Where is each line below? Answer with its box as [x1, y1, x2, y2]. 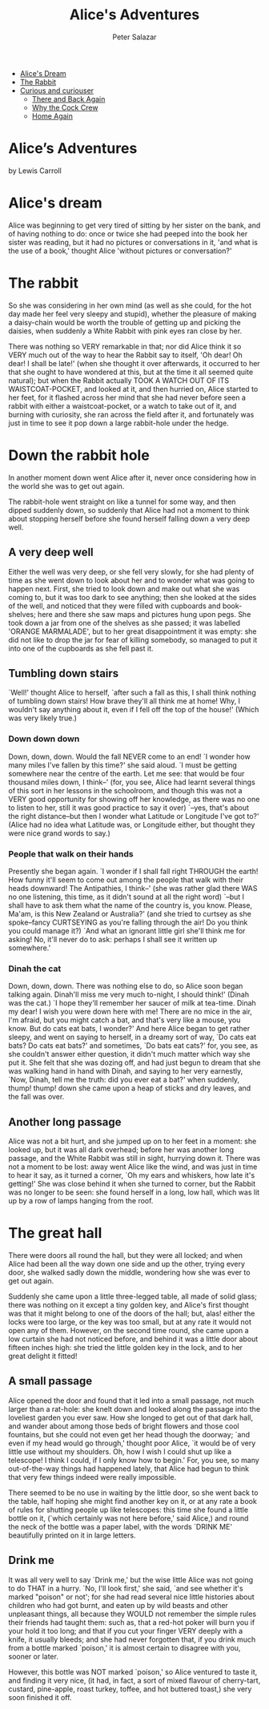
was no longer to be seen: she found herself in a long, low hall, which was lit [8, 1187, 260, 1197]
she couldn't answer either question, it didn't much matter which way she [8, 1050, 251, 1059]
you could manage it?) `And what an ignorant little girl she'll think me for [8, 925, 246, 935]
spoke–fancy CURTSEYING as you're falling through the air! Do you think [8, 917, 248, 927]
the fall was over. [8, 1092, 65, 1102]
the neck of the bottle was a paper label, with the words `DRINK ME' [8, 1522, 233, 1531]
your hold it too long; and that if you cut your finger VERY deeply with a [8, 1626, 243, 1635]
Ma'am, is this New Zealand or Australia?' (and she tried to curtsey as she [8, 909, 252, 918]
